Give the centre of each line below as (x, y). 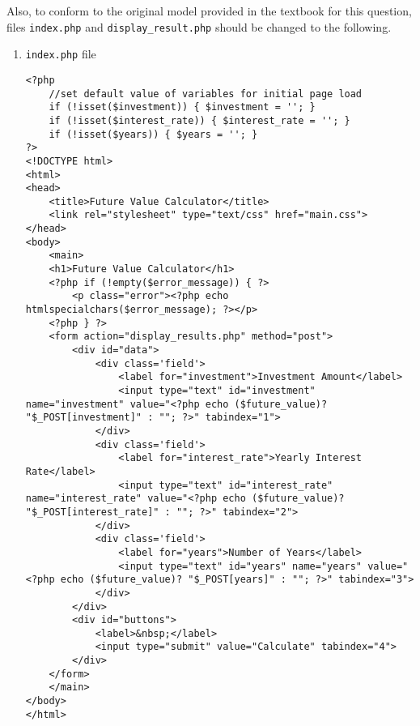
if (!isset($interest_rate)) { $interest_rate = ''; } (199, 120)
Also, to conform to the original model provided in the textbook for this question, (209, 11)
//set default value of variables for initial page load (206, 94)
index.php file (61, 54)
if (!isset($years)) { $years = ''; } (153, 134)
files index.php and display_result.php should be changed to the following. (199, 26)
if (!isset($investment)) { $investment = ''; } (182, 107)
